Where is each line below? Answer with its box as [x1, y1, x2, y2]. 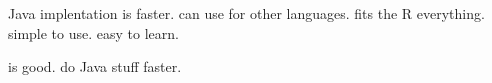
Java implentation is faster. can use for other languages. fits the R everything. [8, 3, 485, 23]
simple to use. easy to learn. [8, 22, 179, 43]
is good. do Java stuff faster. [8, 56, 182, 77]
